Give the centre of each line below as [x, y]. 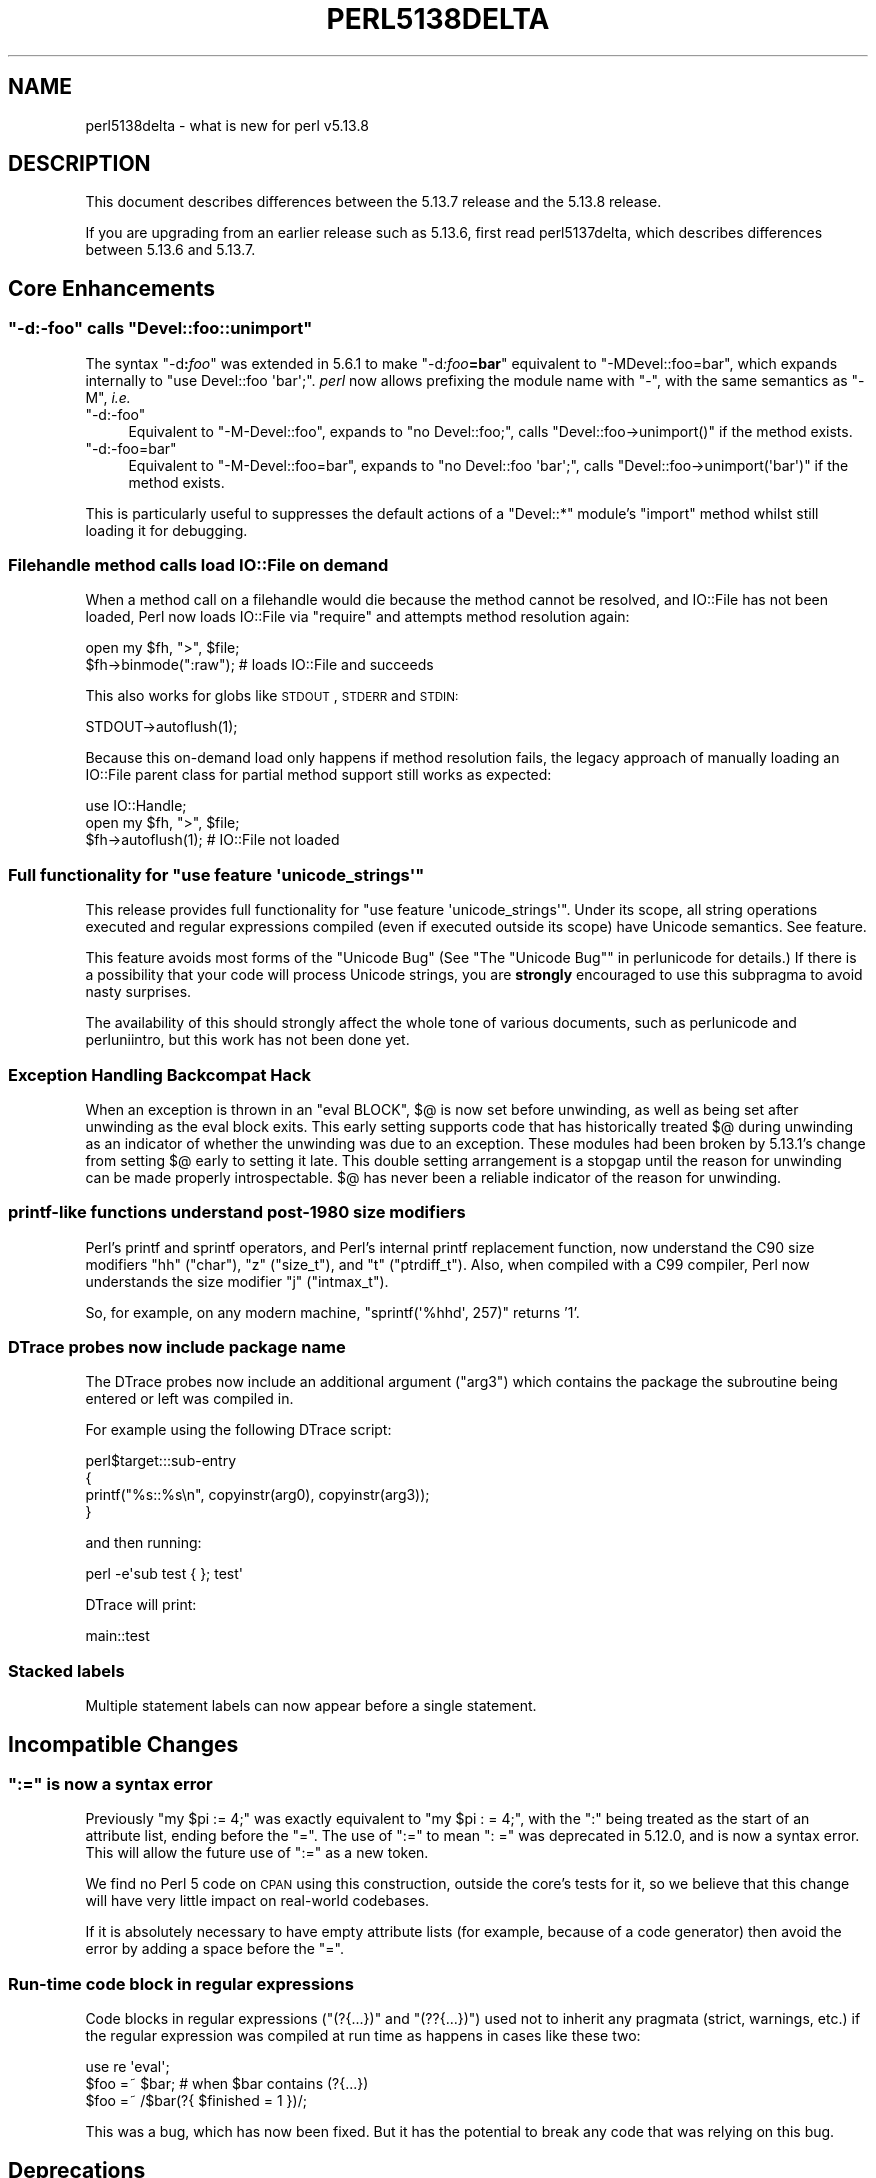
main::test [117, 1636]
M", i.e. [108, 397]
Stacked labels [66, 1670]
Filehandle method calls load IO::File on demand [198, 565]
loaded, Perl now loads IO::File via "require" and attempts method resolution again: [357, 617]
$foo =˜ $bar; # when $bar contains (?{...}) [227, 2084]
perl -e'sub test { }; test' [164, 1574]
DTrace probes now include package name [177, 1347]
